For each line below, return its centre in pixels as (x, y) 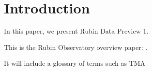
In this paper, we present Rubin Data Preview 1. (76, 31)
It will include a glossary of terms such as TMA (75, 63)
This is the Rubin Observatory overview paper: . (76, 47)
